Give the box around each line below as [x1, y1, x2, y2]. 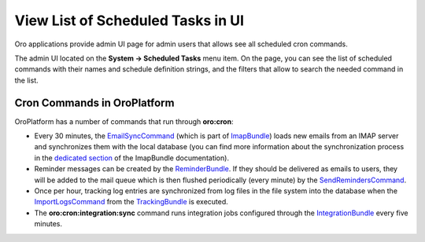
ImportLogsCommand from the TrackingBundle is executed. [34, 197, 228, 207]
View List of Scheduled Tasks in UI [14, 12, 244, 29]
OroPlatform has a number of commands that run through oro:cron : [14, 116, 234, 126]
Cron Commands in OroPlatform [14, 96, 175, 109]
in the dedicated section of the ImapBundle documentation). [34, 153, 230, 163]
